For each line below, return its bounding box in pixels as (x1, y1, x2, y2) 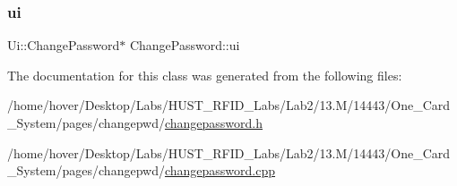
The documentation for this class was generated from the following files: (7, 65, 402, 84)
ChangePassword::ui (129, 36, 240, 55)
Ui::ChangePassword (7, 36, 120, 55)
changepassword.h (164, 114, 263, 131)
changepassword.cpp (164, 161, 276, 180)
